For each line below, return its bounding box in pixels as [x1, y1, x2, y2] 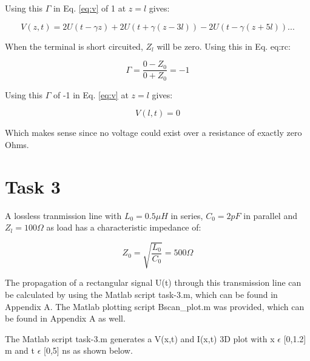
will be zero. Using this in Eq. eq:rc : [157, 39, 291, 52]
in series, [170, 209, 203, 221]
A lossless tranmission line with [5, 209, 122, 221]
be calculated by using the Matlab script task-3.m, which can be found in [5, 288, 278, 300]
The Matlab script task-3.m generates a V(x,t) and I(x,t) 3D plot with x [5, 332, 275, 345]
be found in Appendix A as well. [5, 312, 126, 325]
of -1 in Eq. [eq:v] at [53, 88, 129, 101]
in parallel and [243, 209, 297, 221]
